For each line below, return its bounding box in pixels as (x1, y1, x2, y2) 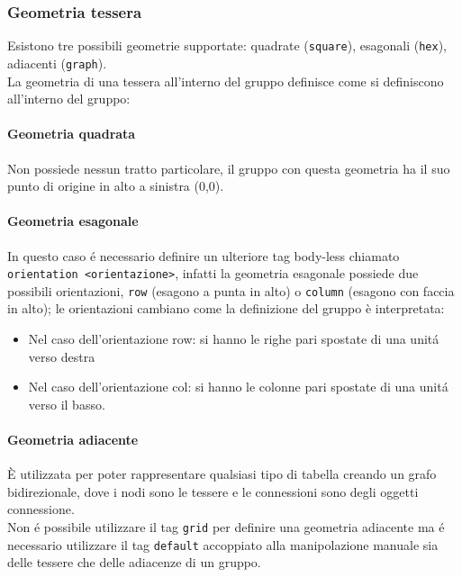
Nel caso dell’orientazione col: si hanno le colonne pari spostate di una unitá (28, 377, 448, 396)
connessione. (7, 500, 75, 518)
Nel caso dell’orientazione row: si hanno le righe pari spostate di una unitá (28, 329, 439, 347)
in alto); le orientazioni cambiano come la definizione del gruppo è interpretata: (7, 299, 445, 318)
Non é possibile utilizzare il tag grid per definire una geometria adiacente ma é (7, 517, 445, 536)
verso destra (28, 347, 95, 365)
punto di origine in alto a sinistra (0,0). (7, 176, 224, 195)
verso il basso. (28, 394, 105, 413)
